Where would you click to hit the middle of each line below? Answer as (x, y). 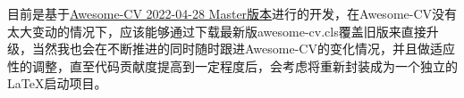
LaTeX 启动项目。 (57, 83)
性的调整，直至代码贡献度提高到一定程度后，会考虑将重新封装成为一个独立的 (232, 65)
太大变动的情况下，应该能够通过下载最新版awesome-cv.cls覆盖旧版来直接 (217, 31)
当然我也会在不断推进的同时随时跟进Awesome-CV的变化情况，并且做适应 (243, 49)
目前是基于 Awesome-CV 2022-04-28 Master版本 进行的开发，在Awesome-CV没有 (232, 13)
